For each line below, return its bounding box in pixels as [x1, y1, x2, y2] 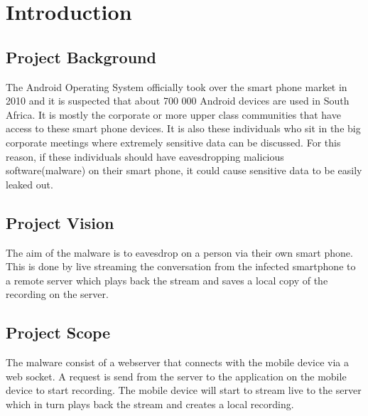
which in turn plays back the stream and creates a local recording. [6, 396, 294, 411]
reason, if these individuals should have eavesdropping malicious [6, 149, 284, 164]
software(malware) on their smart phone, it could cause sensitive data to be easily [6, 163, 362, 178]
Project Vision [6, 211, 114, 233]
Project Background [6, 46, 156, 68]
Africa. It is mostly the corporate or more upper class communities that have [6, 107, 341, 122]
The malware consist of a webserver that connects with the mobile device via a [6, 355, 349, 370]
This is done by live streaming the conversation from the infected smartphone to [6, 259, 356, 274]
